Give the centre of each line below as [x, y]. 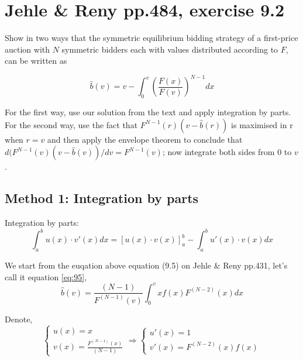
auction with [27, 49]
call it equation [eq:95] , [46, 276]
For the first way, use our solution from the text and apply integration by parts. [148, 112]
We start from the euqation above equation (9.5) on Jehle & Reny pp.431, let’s [146, 265]
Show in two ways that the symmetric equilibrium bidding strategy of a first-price [151, 38]
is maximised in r [262, 124]
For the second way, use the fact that [71, 124]
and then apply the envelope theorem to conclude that [145, 139]
